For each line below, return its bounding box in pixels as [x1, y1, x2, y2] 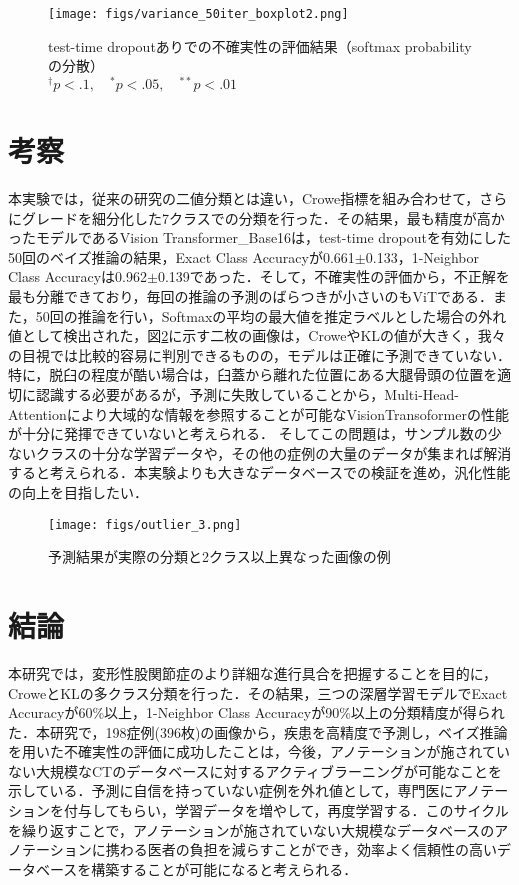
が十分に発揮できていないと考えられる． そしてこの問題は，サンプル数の [8, 423, 488, 444]
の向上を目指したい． [8, 481, 148, 502]
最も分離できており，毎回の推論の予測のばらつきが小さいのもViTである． [8, 286, 493, 307]
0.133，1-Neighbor [365, 246, 479, 267]
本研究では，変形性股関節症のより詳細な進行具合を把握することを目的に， [8, 662, 498, 683]
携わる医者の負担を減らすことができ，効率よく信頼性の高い [105, 839, 498, 860]
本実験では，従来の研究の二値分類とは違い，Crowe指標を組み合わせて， [8, 188, 480, 209]
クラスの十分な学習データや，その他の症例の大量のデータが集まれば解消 [35, 442, 512, 463]
